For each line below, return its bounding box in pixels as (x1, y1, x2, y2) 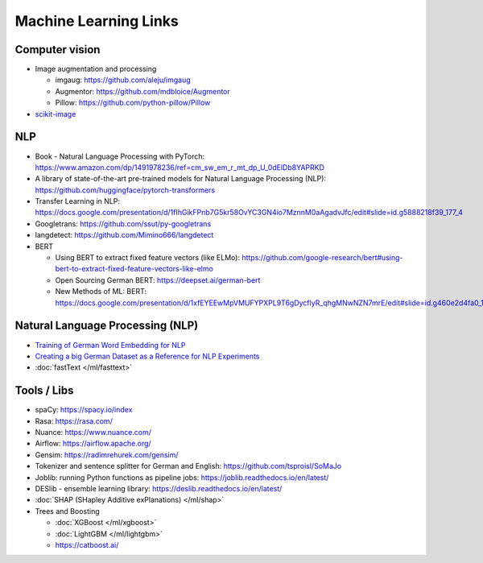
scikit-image (35, 109, 76, 118)
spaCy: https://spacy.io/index (35, 405, 133, 415)
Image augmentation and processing (35, 64, 157, 74)
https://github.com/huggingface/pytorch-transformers (35, 185, 216, 195)
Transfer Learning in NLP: (35, 197, 121, 206)
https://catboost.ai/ (55, 540, 119, 549)
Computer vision (14, 43, 101, 56)
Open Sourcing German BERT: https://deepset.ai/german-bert (55, 275, 261, 285)
